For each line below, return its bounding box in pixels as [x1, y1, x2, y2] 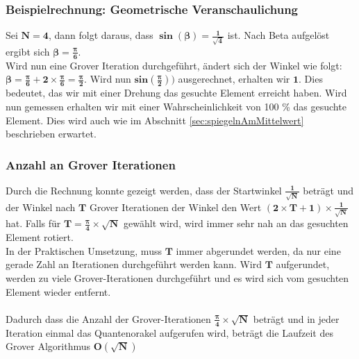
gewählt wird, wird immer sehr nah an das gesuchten [124, 216, 349, 231]
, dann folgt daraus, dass [48, 28, 153, 42]
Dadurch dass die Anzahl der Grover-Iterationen [6, 311, 211, 326]
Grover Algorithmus [6, 339, 91, 353]
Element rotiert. [6, 230, 74, 244]
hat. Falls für [6, 216, 61, 231]
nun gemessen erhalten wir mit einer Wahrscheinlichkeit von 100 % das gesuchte [6, 99, 347, 113]
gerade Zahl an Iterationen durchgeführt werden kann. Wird [6, 257, 262, 272]
